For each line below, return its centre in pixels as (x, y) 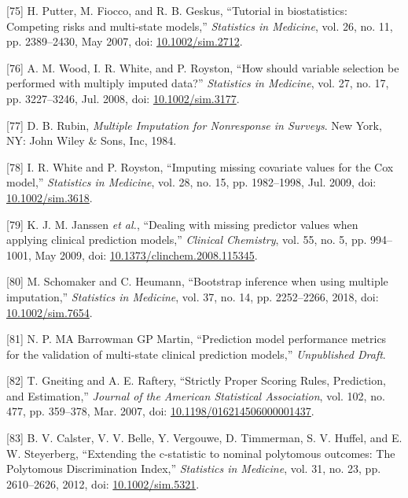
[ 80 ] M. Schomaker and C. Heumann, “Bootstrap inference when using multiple (197, 281)
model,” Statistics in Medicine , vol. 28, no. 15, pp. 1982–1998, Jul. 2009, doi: (191, 182)
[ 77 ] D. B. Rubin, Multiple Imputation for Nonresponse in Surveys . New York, (194, 125)
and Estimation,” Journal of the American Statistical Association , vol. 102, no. (196, 395)
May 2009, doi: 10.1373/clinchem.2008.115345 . (146, 255)
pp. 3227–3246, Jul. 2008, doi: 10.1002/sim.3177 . (123, 98)
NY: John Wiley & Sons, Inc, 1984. (92, 140)
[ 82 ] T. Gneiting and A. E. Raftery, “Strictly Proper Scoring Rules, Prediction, (196, 380)
